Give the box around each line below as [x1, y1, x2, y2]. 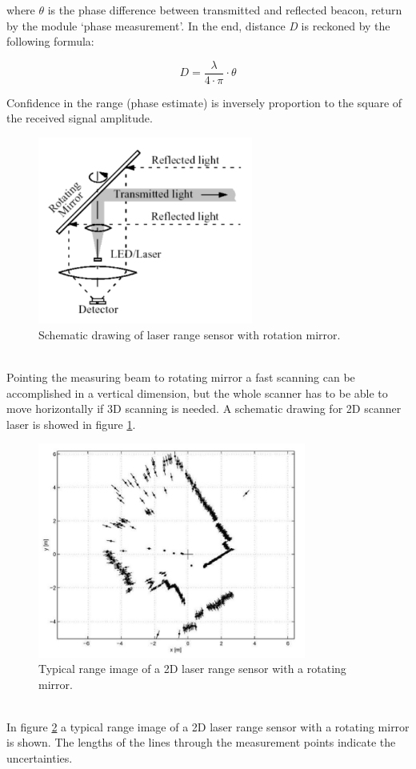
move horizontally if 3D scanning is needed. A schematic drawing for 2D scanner [6, 400, 402, 417]
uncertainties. [6, 750, 73, 767]
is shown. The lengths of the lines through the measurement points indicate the [6, 734, 396, 751]
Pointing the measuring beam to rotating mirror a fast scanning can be [6, 368, 355, 385]
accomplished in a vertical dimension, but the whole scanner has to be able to [6, 384, 388, 401]
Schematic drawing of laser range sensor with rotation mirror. [38, 326, 341, 342]
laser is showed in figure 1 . [6, 415, 136, 432]
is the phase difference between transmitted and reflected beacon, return [47, 2, 402, 18]
